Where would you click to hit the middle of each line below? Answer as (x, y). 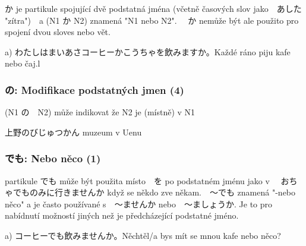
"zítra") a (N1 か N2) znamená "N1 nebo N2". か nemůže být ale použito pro (152, 20)
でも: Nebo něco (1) (53, 158)
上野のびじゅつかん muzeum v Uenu (73, 132)
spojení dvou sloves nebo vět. (58, 32)
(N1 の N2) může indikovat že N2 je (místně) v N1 (100, 112)
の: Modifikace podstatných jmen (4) (94, 89)
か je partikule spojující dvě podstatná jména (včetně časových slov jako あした (153, 8)
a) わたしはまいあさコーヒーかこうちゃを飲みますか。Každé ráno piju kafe (148, 51)
